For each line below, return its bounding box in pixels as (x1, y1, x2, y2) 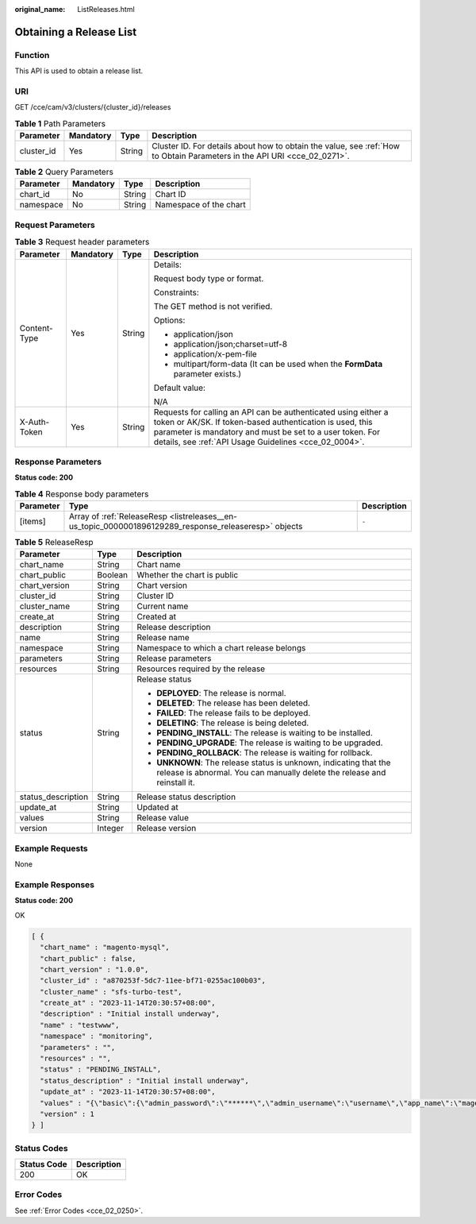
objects (274, 521, 303, 532)
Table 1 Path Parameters (14, 118, 106, 129)
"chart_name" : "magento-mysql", (40, 943, 170, 952)
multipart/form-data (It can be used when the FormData (173, 358, 383, 369)
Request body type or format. (153, 272, 264, 284)
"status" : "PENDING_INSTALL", (40, 1065, 162, 1074)
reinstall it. (156, 777, 196, 788)
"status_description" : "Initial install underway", (40, 1076, 249, 1085)
